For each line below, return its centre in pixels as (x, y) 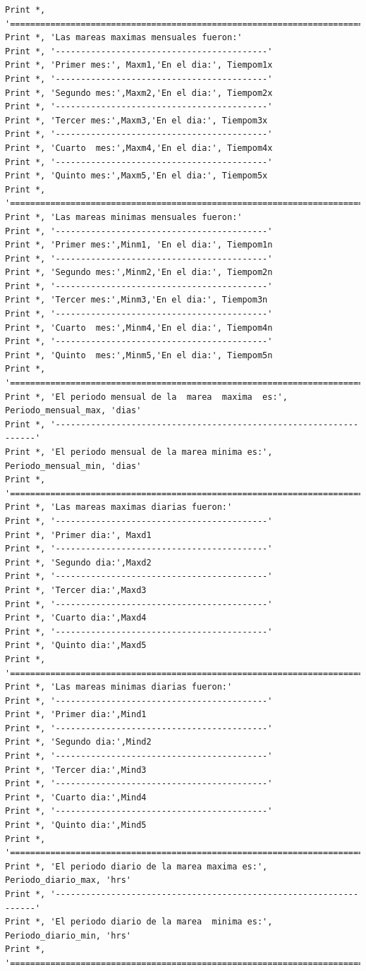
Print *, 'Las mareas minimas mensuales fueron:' (124, 217)
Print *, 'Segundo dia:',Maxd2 (78, 562)
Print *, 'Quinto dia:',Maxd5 (76, 646)
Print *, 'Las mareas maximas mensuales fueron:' (124, 38)
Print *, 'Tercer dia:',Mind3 (76, 770)
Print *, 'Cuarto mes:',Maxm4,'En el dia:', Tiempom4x (139, 148)
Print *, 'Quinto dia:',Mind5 (76, 825)
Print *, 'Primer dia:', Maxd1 (78, 535)
